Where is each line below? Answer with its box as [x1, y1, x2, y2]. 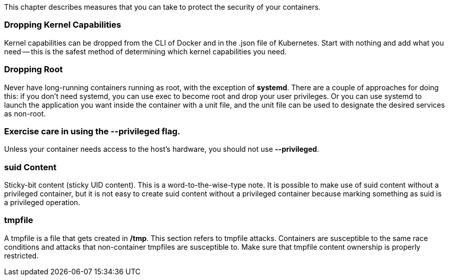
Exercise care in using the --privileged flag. [4, 126, 181, 136]
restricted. [4, 251, 39, 260]
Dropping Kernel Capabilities [4, 19, 121, 30]
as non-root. [4, 109, 46, 118]
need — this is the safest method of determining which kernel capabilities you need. [4, 47, 287, 56]
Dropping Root [4, 64, 63, 75]
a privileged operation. [4, 198, 81, 207]
